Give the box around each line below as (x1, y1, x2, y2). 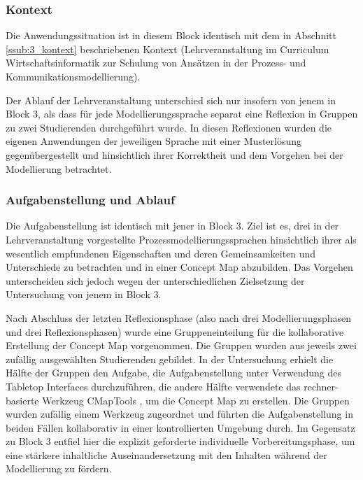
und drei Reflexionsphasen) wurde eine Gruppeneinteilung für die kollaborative (6, 324, 344, 339)
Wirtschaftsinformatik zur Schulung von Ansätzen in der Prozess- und (6, 55, 306, 70)
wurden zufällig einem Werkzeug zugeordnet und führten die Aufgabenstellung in (6, 407, 353, 421)
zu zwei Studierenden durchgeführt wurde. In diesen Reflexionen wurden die (6, 120, 332, 134)
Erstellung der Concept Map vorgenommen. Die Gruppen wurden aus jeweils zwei (6, 338, 357, 353)
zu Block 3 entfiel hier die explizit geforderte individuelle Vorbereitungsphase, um (6, 434, 355, 449)
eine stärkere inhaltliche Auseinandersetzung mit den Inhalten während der (6, 447, 327, 462)
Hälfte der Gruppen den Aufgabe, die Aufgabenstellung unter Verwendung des (6, 365, 341, 380)
